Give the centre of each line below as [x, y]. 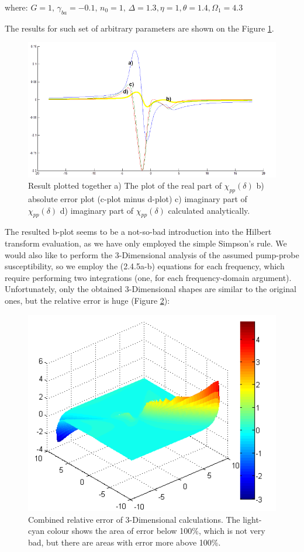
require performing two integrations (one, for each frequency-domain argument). [148, 277]
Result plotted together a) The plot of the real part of [125, 185]
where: [16, 7]
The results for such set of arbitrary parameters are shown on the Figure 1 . [139, 28]
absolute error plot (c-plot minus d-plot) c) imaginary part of [138, 199]
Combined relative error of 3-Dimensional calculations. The [134, 519]
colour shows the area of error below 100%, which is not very [156, 531]
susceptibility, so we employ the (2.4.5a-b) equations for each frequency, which [145, 266]
